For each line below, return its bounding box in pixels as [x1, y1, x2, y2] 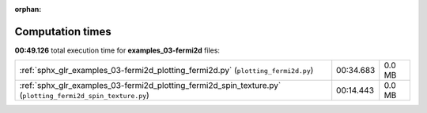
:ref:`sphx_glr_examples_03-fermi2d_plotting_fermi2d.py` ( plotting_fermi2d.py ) [19, 65, 314, 76]
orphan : [14, 5, 42, 13]
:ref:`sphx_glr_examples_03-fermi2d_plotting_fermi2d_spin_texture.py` [19, 80, 282, 91]
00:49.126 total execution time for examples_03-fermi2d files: [14, 46, 221, 55]
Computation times [14, 24, 111, 38]
